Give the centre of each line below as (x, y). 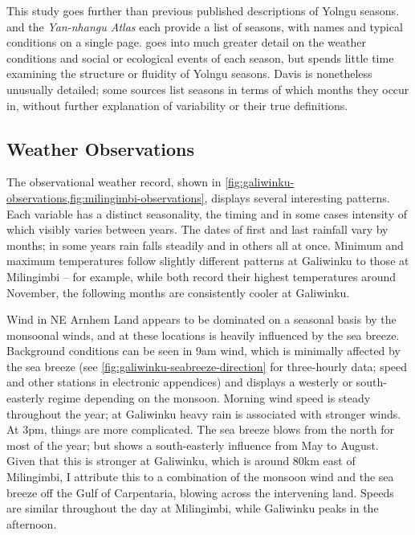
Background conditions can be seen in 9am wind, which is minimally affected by (203, 351)
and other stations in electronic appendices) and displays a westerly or (180, 382)
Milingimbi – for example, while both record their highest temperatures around (201, 276)
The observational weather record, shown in (114, 182)
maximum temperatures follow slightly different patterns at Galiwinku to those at (208, 261)
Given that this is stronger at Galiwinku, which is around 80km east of (181, 461)
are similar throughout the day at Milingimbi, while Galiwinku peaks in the (193, 508)
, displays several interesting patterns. (297, 197)
